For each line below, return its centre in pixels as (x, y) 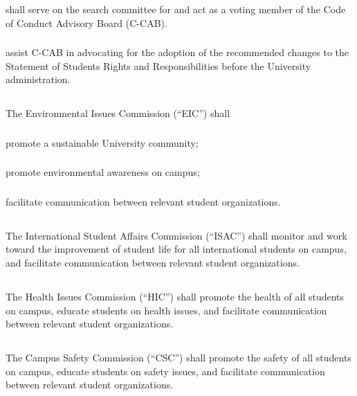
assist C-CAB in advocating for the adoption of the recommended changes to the (177, 52)
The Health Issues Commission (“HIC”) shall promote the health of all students (175, 296)
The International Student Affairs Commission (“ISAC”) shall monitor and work (176, 235)
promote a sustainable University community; (102, 142)
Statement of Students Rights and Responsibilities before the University (158, 65)
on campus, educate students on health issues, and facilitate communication (166, 310)
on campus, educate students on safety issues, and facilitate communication (165, 371)
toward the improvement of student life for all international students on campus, (176, 249)
